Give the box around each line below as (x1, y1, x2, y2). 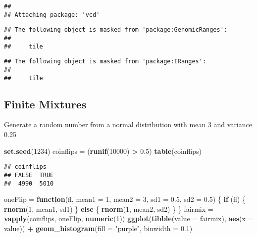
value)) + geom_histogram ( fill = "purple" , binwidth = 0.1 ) (4, 223, 193, 233)
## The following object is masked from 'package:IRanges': (4, 58, 206, 65)
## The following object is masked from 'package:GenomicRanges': (4, 26, 228, 34)
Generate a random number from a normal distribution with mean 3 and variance (4, 119, 252, 130)
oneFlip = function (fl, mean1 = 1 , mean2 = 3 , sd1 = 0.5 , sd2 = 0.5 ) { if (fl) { (4, 194, 246, 204)
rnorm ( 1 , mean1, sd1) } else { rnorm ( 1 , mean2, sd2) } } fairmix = (4, 203, 213, 214)
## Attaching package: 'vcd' (4, 11, 100, 18)
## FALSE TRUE (4, 171, 54, 179)
